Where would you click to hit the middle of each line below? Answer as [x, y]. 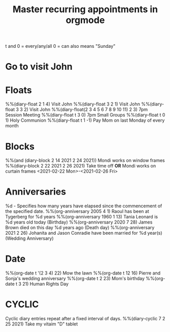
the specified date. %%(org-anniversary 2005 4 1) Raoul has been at [77, 211]
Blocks [20, 146]
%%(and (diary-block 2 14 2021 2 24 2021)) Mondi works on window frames [85, 160]
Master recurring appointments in [85, 9]
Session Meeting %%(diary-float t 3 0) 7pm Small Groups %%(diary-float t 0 [85, 115]
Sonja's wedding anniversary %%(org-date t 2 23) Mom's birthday [75, 279]
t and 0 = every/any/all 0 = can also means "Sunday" [60, 46]
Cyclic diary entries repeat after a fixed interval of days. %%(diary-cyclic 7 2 [85, 319]
